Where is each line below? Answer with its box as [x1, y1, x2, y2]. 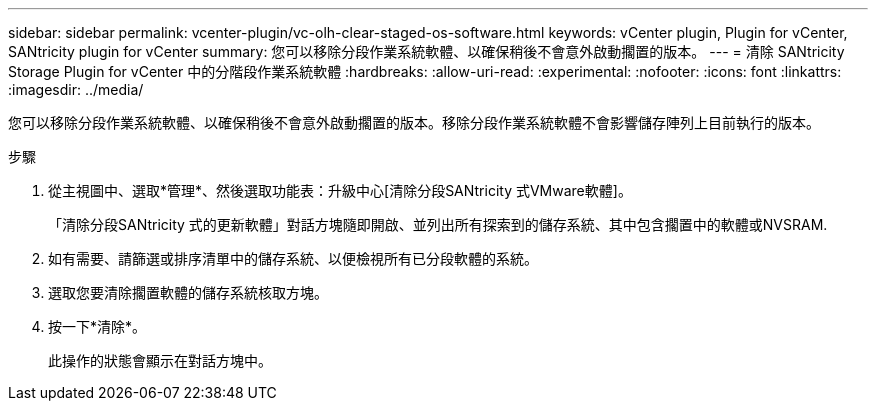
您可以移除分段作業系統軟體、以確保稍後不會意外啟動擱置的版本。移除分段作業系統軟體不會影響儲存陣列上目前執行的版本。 [8, 114, 820, 131]
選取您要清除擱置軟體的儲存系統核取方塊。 [48, 284, 328, 301]
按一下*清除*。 [48, 318, 147, 335]
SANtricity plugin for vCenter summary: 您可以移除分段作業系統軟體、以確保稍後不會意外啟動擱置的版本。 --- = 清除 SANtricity [8, 43, 845, 60]
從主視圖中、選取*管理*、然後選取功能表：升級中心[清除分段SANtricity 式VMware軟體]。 [48, 182, 632, 199]
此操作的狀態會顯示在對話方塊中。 [48, 352, 272, 369]
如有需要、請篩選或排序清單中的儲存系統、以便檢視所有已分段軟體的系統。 [48, 250, 538, 267]
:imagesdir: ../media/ [8, 81, 144, 98]
